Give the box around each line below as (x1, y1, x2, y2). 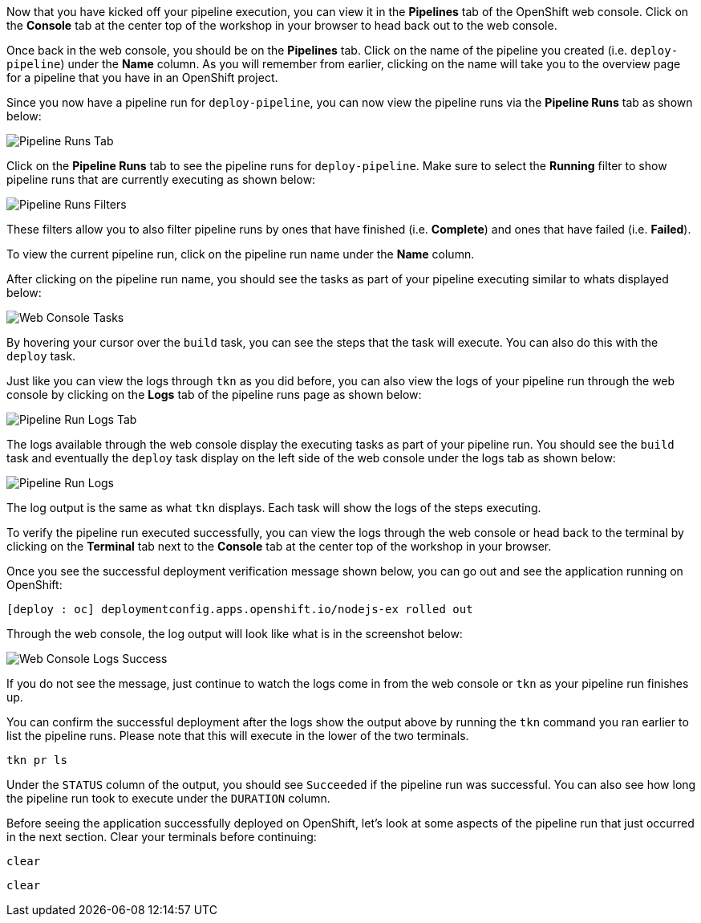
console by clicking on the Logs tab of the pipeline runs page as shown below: (6, 388, 422, 401)
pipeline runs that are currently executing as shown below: (6, 173, 316, 186)
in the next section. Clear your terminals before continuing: (6, 830, 317, 844)
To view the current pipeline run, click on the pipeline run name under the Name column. (6, 247, 475, 261)
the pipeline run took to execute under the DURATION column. (6, 791, 330, 805)
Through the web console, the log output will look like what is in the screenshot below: (6, 627, 463, 640)
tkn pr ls (6, 754, 67, 766)
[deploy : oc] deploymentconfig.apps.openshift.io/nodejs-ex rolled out (6, 603, 473, 616)
